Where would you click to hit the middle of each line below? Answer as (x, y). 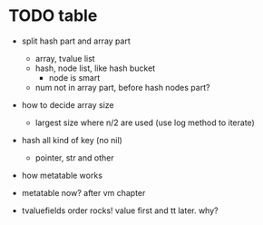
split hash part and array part (76, 41)
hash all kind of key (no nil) (72, 140)
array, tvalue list (65, 58)
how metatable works (62, 175)
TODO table (53, 16)
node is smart (74, 77)
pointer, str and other (74, 157)
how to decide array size (68, 104)
